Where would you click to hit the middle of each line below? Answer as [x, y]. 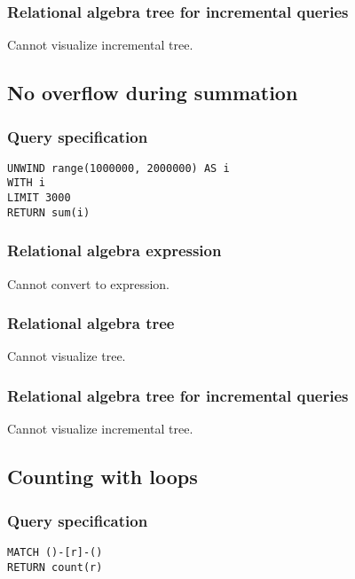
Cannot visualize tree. [67, 356]
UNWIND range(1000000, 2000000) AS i [118, 168]
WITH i [26, 183]
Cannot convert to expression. [89, 283]
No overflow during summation [153, 93]
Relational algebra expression [114, 250]
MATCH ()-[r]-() [55, 552]
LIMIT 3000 [39, 198]
